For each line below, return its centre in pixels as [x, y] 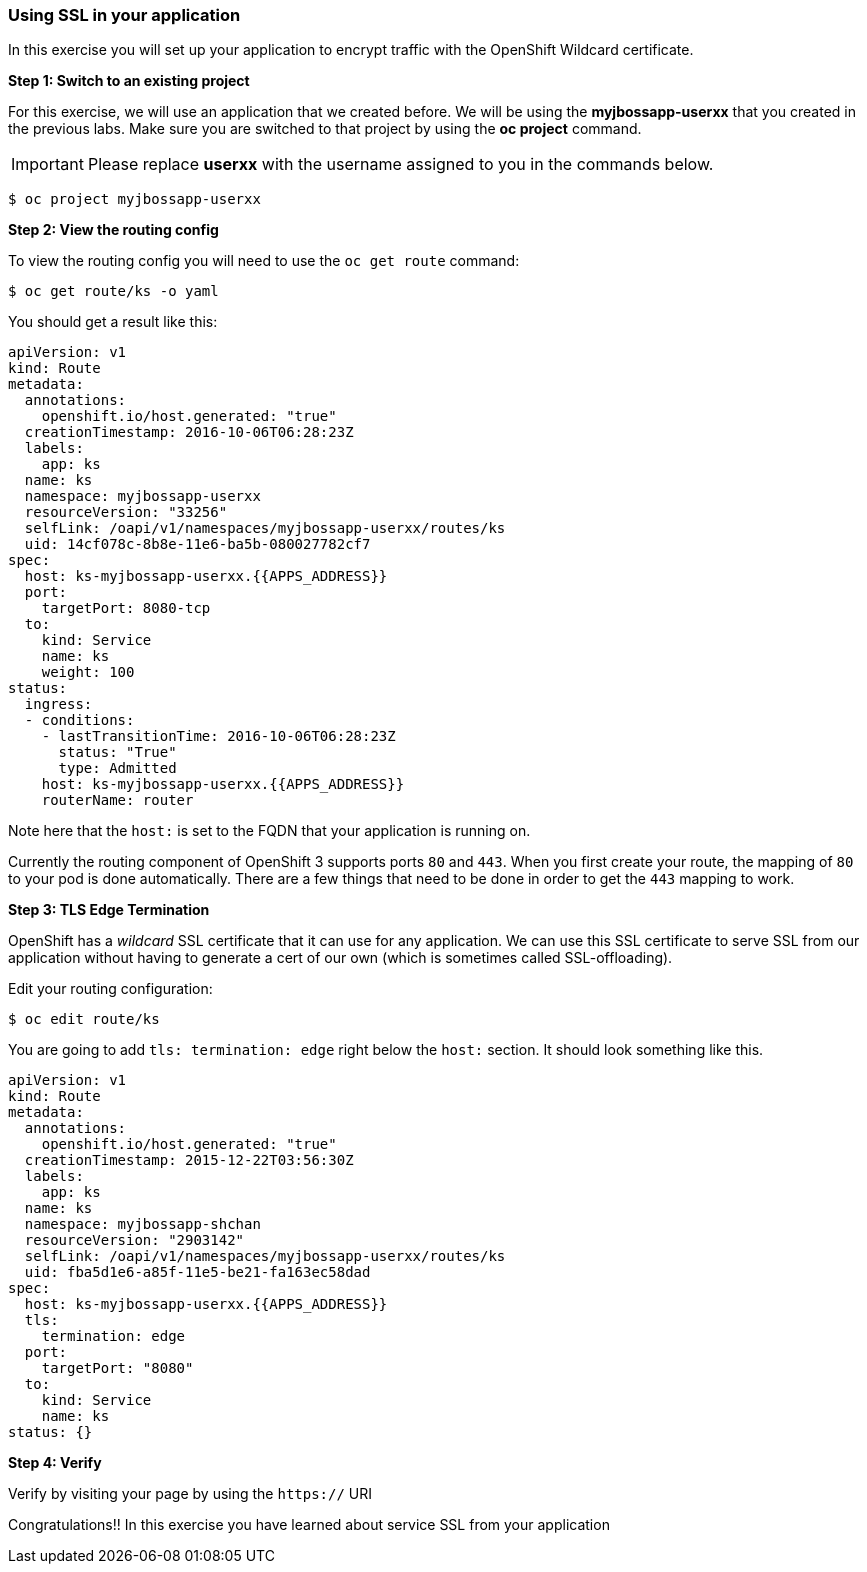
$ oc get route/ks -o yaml [113, 291]
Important [47, 164]
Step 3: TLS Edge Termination [109, 910]
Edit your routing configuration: [110, 989]
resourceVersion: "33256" [126, 512]
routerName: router [117, 800]
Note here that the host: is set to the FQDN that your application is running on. [269, 831]
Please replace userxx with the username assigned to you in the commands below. [400, 164]
